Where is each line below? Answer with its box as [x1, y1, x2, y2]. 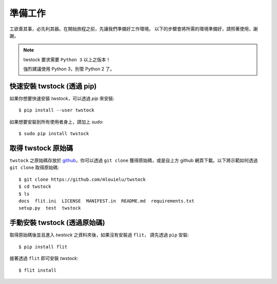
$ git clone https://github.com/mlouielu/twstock [18, 176, 146, 182]
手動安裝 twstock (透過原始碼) [9, 218, 105, 227]
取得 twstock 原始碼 [9, 144, 73, 153]
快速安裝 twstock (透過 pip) [9, 82, 97, 90]
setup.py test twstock [18, 205, 81, 211]
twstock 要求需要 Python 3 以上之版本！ [23, 56, 111, 63]
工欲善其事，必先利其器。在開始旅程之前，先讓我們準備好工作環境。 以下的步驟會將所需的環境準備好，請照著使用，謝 [9, 26, 258, 32]
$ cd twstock [18, 184, 51, 190]
